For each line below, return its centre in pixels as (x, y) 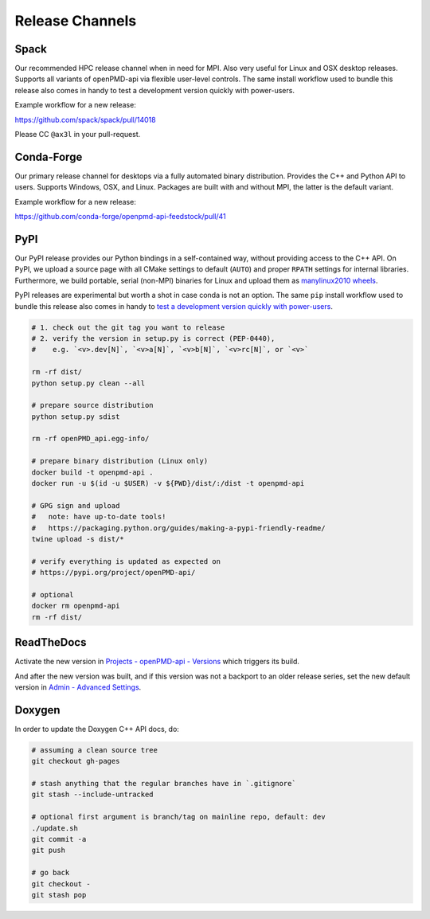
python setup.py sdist (76, 416)
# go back (51, 873)
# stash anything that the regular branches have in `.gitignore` (164, 784)
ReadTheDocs (51, 642)
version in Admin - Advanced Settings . (78, 687)
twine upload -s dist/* (78, 539)
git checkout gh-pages (76, 761)
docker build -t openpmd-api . (93, 472)
